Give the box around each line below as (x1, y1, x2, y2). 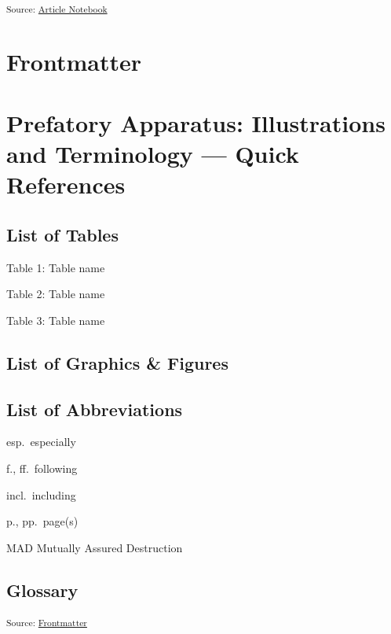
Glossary (6, 577, 79, 602)
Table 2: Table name (6, 286, 105, 302)
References (6, 168, 126, 201)
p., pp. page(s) (6, 513, 79, 529)
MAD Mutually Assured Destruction (6, 539, 183, 555)
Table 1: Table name (6, 259, 105, 275)
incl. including (6, 486, 76, 503)
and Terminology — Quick (6, 138, 299, 170)
